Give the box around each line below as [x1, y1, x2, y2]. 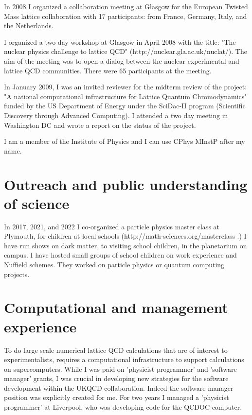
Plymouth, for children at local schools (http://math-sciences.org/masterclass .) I [4, 231, 247, 241]
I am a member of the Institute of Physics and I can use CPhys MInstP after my [4, 136, 245, 146]
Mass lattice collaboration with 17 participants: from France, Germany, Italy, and [4, 11, 247, 21]
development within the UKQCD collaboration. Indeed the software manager [4, 382, 234, 393]
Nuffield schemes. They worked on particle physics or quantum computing [4, 259, 225, 269]
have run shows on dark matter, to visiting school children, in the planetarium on [4, 240, 247, 250]
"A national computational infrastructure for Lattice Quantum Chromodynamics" [4, 91, 247, 101]
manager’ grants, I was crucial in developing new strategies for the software [4, 373, 229, 383]
